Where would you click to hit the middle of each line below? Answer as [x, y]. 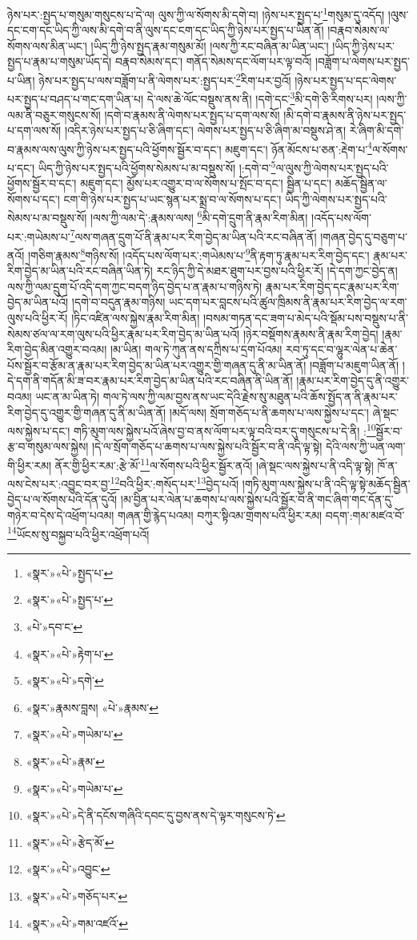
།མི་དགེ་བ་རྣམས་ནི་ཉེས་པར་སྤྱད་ [345, 114]
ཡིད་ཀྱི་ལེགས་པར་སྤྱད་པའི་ [336, 199]
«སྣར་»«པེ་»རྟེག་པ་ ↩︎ [70, 653]
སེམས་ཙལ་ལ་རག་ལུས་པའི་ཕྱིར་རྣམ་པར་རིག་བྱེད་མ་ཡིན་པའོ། [124, 333]
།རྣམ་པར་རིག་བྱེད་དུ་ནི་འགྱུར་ [353, 381]
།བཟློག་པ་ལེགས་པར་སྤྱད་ [363, 61]
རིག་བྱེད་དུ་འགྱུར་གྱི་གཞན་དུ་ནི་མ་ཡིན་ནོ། [87, 412]
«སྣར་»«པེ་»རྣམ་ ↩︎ [65, 762]
